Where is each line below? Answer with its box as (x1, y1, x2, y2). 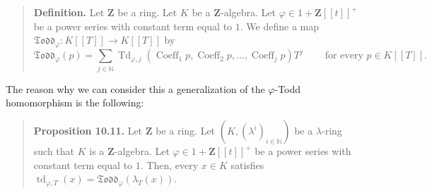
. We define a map (240, 18, 319, 33)
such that (33, 144, 75, 158)
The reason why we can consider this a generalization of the (6, 81, 265, 96)
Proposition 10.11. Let (33, 123, 143, 137)
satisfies (230, 157, 264, 172)
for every (325, 51, 363, 61)
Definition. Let (33, 5, 105, 19)
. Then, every (140, 157, 199, 172)
